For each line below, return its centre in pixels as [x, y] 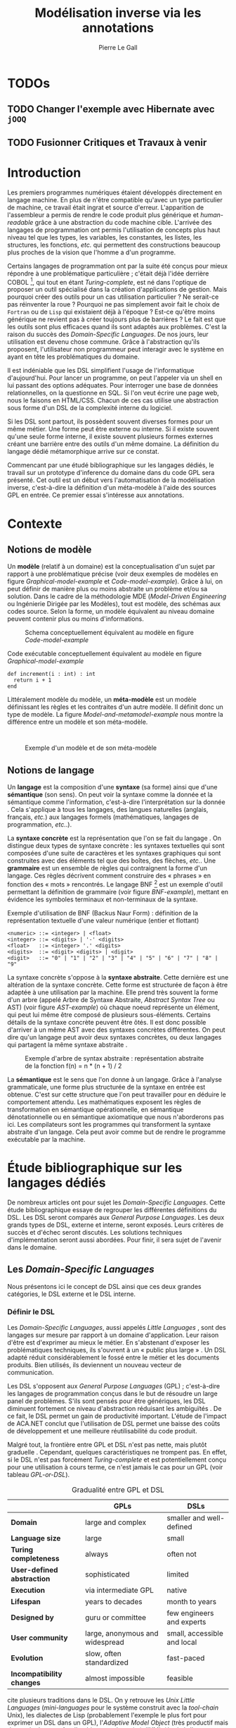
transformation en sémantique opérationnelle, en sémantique [96, 1109]
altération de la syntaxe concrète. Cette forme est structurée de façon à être [118, 985]
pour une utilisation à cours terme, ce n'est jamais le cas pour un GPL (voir [115, 1467]
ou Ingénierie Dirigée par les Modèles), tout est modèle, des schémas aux [114, 604]
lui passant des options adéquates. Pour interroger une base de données [113, 385]
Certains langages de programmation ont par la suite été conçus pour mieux [118, 266]
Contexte [35, 524]
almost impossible [115, 1678]
